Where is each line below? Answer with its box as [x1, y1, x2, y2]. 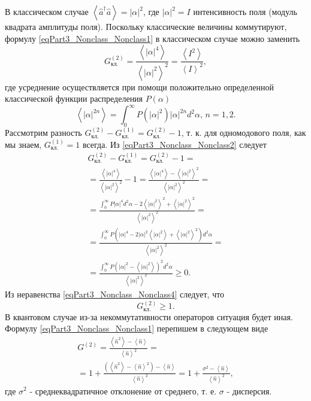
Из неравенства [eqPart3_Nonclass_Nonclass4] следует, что [5, 288, 225, 300]
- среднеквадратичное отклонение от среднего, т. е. [29, 384, 217, 397]
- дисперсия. [227, 384, 272, 397]
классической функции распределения [5, 92, 143, 105]
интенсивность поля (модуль [193, 5, 297, 17]
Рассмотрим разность [5, 126, 82, 139]
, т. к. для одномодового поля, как [181, 126, 306, 139]
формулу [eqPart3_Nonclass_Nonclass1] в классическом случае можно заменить [5, 32, 300, 44]
